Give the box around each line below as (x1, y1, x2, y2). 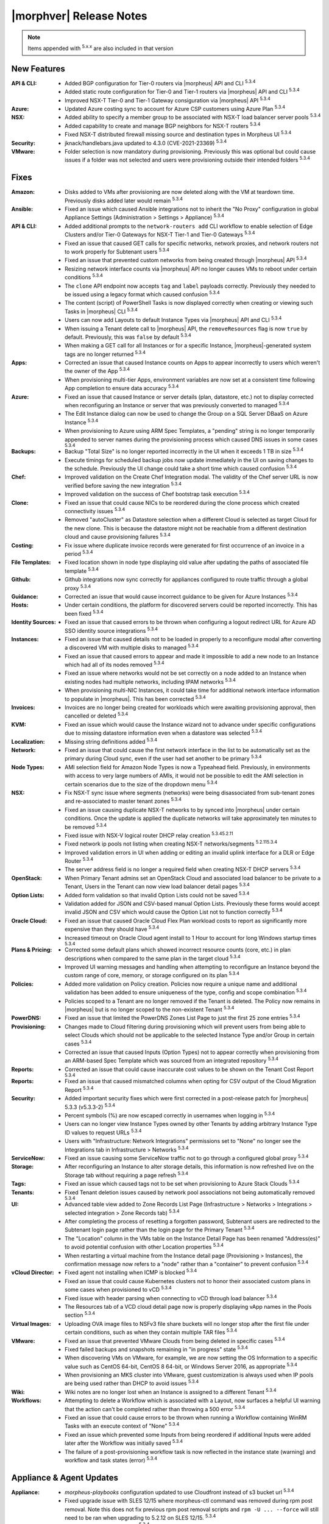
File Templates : (11, 558, 51, 566)
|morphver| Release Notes (11, 9, 147, 23)
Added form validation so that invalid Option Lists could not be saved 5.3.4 (65, 890, 250, 899)
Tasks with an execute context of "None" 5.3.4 (65, 1421, 180, 1430)
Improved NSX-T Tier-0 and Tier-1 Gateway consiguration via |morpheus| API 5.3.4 (65, 95, 271, 104)
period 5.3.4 (65, 549, 93, 557)
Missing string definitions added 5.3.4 (65, 736, 158, 745)
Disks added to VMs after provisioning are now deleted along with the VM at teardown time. (65, 188, 295, 196)
